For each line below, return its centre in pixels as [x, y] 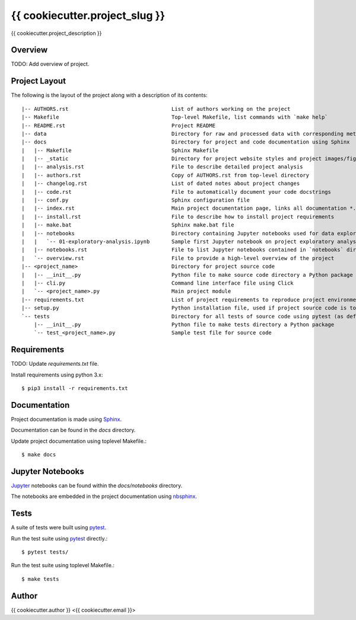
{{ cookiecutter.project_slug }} [88, 15]
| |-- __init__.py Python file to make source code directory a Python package [187, 275]
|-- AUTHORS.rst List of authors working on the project [156, 109]
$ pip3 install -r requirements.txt [75, 388]
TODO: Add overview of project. [50, 64]
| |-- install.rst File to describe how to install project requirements [178, 217]
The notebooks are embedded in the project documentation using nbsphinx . [104, 496]
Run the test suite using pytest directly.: [59, 538]
